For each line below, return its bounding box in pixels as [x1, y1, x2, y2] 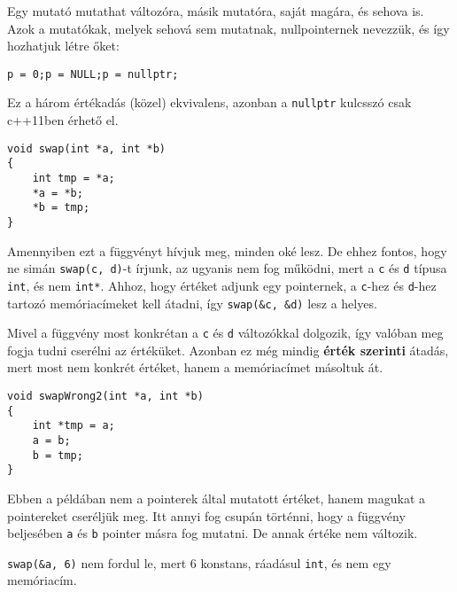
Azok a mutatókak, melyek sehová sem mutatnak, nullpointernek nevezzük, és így [7, 19, 450, 37]
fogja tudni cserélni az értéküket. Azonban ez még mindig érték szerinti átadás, [7, 340, 449, 359]
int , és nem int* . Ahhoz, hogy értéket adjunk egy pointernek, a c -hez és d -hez [7, 276, 437, 294]
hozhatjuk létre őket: [7, 36, 120, 55]
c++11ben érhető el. [7, 111, 119, 129]
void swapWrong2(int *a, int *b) [7, 390, 204, 403]
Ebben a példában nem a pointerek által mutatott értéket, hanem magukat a [7, 488, 426, 507]
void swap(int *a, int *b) [7, 142, 166, 155]
